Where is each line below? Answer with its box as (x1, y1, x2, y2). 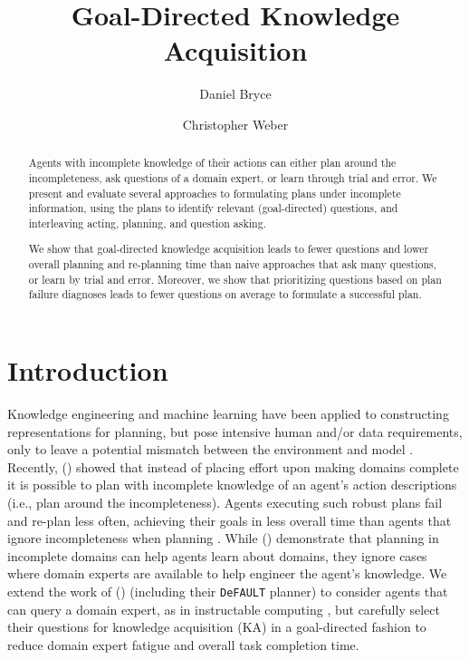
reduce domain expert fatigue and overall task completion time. (7, 635, 359, 654)
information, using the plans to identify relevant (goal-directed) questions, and (28, 200, 398, 216)
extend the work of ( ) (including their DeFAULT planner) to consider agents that (7, 581, 448, 600)
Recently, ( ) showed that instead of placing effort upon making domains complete (7, 457, 459, 476)
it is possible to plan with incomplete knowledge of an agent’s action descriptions (7, 475, 457, 494)
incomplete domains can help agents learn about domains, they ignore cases (7, 546, 427, 565)
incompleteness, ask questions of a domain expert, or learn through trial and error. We (28, 170, 437, 185)
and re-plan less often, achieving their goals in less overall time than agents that (7, 510, 452, 529)
